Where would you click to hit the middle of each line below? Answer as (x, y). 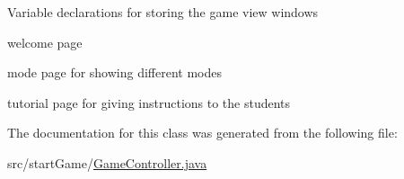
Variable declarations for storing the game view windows (163, 12)
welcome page (45, 42)
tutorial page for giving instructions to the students (149, 102)
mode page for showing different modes (114, 72)
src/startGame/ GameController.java (107, 162)
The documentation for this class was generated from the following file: (202, 133)
